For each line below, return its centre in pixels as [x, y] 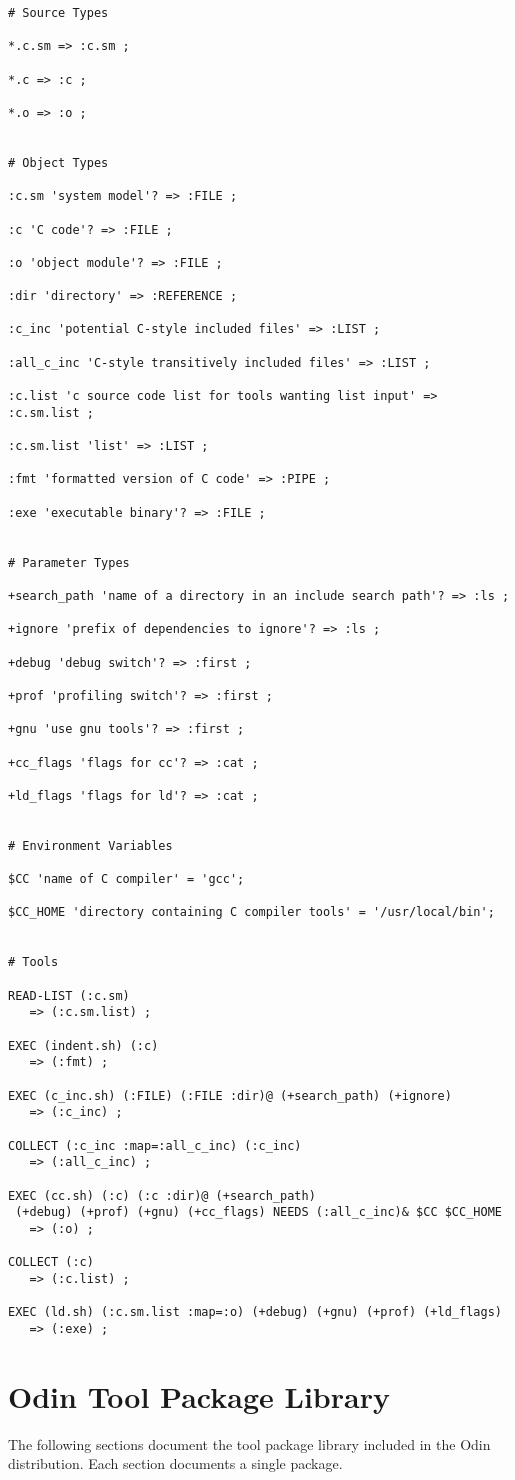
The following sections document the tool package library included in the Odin [249, 1443]
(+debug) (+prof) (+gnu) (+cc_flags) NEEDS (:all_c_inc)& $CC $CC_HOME [258, 1212]
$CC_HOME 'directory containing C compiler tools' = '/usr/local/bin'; [251, 912]
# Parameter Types [69, 562]
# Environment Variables [90, 845]
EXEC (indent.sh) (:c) [83, 1045]
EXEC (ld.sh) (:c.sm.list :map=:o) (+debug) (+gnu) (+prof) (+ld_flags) [255, 1312]
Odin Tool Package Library [199, 1395]
